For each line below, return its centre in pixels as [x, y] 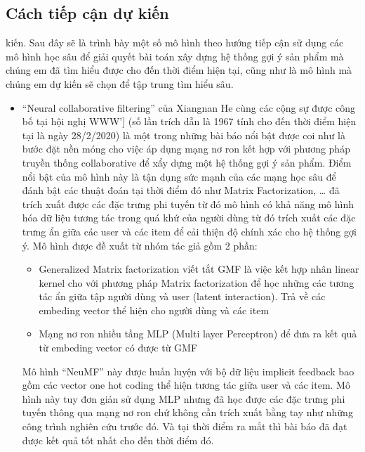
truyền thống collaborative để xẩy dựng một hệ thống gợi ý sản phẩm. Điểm [187, 162]
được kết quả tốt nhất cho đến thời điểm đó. [118, 440]
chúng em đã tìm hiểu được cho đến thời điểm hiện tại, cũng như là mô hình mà [179, 70]
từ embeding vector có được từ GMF [118, 348]
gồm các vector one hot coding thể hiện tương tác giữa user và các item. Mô [186, 385]
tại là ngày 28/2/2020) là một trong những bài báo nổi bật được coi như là [184, 135]
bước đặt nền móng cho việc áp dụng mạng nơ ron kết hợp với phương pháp [186, 149]
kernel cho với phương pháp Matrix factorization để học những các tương [197, 282]
